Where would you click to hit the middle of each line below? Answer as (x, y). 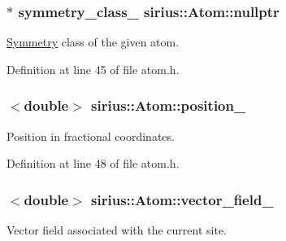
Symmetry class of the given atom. (93, 42)
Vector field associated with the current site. (117, 230)
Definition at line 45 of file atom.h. (93, 69)
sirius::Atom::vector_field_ (182, 199)
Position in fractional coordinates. (91, 136)
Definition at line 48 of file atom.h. (93, 163)
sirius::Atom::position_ (169, 105)
